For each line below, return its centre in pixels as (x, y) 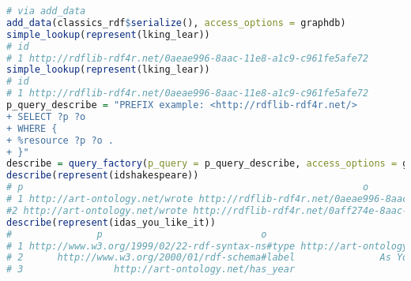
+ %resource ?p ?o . (60, 140)
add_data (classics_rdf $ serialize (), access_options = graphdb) (176, 22)
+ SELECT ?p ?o (46, 116)
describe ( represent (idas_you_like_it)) (111, 222)
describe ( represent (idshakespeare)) (103, 176)
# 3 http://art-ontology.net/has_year (151, 270)
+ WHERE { (32, 128)
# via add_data (46, 11)
